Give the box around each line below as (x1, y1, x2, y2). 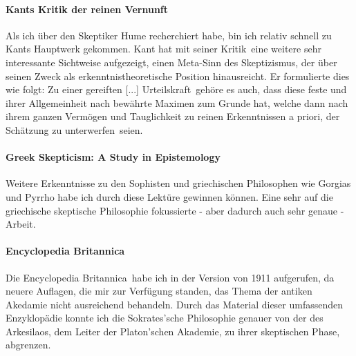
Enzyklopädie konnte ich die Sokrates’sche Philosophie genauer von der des (6, 310, 324, 325)
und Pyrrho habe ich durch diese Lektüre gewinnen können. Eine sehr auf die (6, 189, 333, 204)
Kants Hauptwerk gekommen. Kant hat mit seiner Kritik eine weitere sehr (6, 41, 321, 56)
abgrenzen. (6, 337, 51, 352)
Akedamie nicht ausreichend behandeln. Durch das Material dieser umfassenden (6, 297, 344, 311)
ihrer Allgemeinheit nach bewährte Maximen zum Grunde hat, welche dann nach (6, 95, 348, 110)
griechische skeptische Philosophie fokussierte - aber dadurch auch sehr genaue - (6, 203, 344, 217)
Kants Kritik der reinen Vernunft (6, 1, 169, 16)
